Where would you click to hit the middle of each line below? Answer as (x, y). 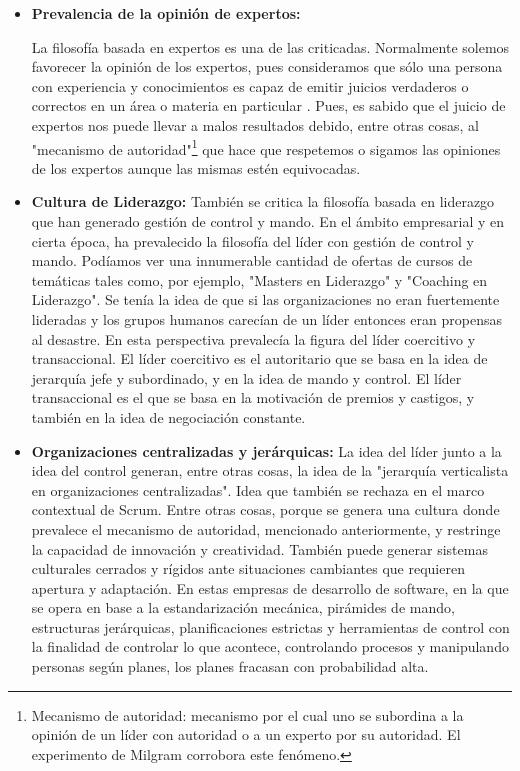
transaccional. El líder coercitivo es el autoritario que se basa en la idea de (259, 358)
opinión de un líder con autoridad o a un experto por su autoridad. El (246, 734)
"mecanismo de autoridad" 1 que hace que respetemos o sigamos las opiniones (266, 147)
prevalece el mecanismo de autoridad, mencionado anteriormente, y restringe (266, 528)
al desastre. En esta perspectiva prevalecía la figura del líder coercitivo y (253, 338)
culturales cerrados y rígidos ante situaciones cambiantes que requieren (248, 568)
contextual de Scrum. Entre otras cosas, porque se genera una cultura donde (265, 509)
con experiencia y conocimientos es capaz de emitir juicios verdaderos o (250, 85)
